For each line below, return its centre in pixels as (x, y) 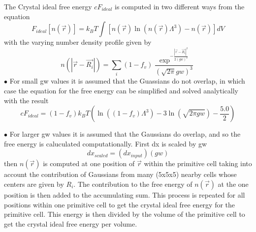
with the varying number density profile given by (78, 42)
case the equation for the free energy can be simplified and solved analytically (121, 90)
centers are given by (34, 184)
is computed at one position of (89, 163)
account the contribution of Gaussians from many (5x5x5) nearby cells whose (120, 174)
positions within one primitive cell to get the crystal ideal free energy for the (120, 204)
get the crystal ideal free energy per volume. (71, 223)
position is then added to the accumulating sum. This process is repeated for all (125, 194)
